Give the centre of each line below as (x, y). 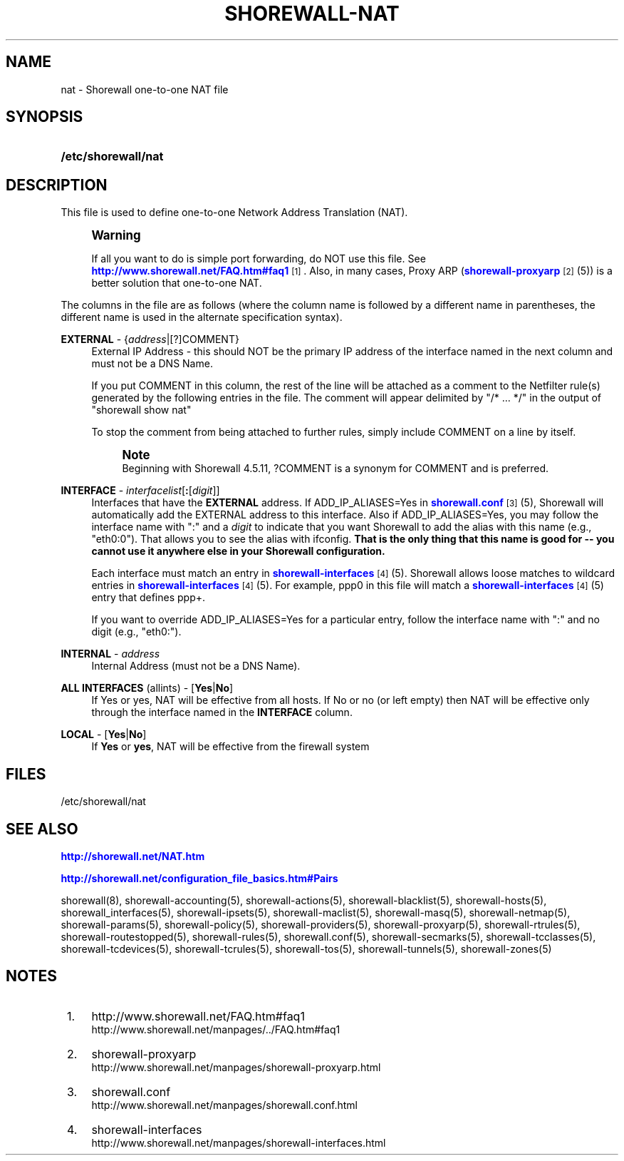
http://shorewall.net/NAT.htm (133, 856)
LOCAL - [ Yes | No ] (104, 735)
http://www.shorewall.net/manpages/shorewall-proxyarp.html (236, 1067)
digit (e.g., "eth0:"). (136, 632)
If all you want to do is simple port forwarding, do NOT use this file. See (259, 259)
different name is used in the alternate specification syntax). (202, 317)
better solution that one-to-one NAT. (177, 283)
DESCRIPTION (57, 185)
